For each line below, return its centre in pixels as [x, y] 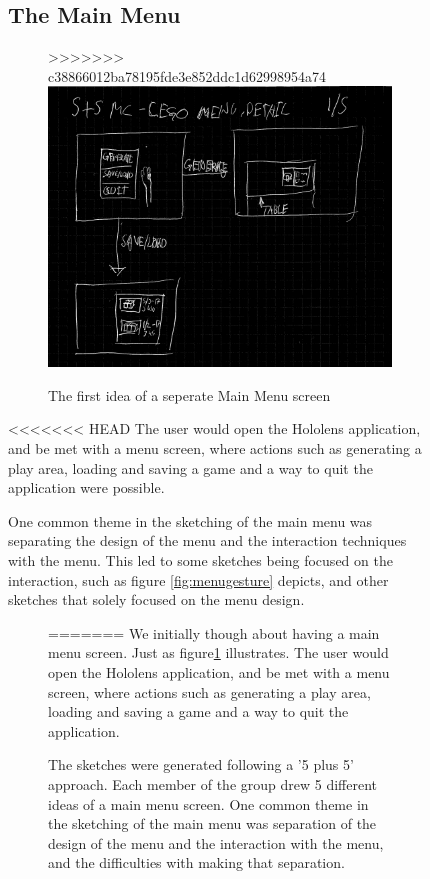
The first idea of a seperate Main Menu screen [189, 394]
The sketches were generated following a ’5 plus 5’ [201, 764]
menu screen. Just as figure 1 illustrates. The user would [218, 652]
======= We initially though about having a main [214, 632]
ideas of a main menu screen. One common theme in [208, 803]
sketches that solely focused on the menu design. [156, 599]
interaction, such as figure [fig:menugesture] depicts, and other [198, 579]
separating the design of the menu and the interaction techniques [207, 540]
